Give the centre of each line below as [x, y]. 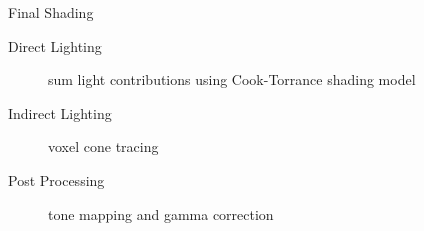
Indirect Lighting [60, 112]
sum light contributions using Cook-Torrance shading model [232, 79]
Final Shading [51, 12]
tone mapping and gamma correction [161, 213]
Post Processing [56, 179]
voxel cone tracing [103, 146]
